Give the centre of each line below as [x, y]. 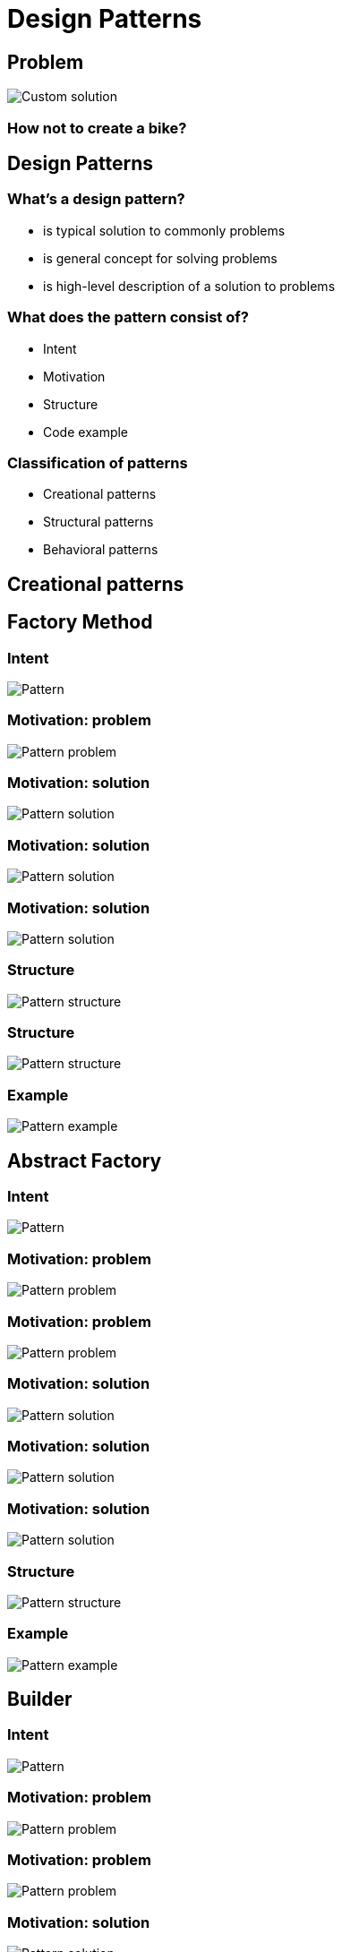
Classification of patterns [98, 462]
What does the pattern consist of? [128, 317]
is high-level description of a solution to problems [189, 286]
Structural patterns [98, 522]
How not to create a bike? [97, 128]
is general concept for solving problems [160, 258]
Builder [40, 1699]
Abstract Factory [85, 1160]
